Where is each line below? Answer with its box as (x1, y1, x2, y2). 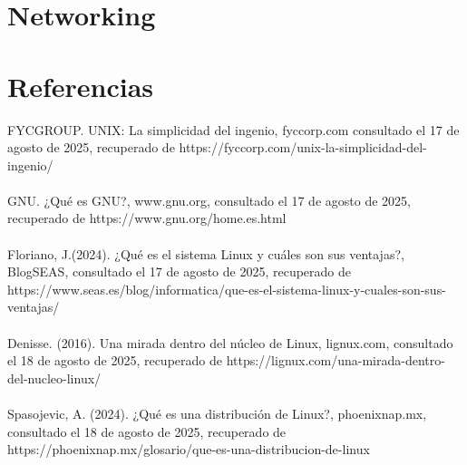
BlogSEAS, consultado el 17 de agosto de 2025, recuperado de (7, 262, 352, 281)
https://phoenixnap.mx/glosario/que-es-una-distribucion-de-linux (7, 440, 370, 459)
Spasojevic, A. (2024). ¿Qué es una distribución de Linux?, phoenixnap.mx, (7, 404, 427, 422)
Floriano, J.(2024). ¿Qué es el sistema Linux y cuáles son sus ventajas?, (7, 244, 404, 263)
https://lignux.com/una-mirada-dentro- (226, 351, 445, 370)
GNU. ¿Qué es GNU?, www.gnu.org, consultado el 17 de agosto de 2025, (7, 190, 411, 209)
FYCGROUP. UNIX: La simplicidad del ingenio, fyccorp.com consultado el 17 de (7, 120, 460, 139)
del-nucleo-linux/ (7, 368, 102, 387)
